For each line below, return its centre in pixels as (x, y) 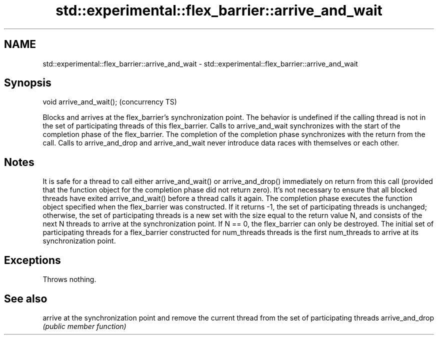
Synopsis (28, 83)
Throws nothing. (69, 279)
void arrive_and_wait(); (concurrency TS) (110, 102)
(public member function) (84, 326)
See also (26, 298)
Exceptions (32, 260)
